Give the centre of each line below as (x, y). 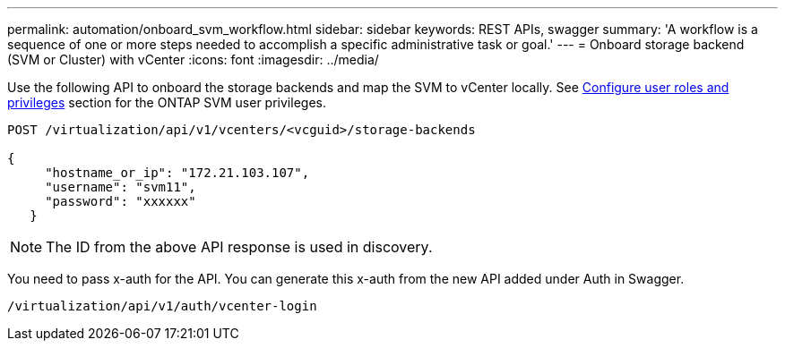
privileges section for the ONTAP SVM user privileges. (167, 102)
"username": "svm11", (121, 187)
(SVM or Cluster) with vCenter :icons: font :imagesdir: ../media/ (193, 59)
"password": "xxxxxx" (121, 201)
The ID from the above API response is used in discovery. (239, 247)
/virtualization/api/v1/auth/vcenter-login (162, 306)
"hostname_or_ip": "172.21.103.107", (177, 173)
